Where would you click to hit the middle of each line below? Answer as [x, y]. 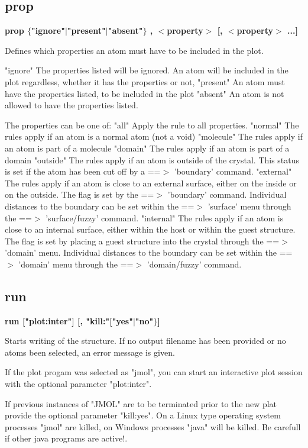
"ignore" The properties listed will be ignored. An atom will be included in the [147, 70]
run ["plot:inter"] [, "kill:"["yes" [69, 320]
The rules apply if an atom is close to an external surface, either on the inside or [151, 183]
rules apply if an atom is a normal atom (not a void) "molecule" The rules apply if [154, 136]
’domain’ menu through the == [76, 264]
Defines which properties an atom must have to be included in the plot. [134, 50]
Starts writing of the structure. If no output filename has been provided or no [145, 341]
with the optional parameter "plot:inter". [78, 384]
